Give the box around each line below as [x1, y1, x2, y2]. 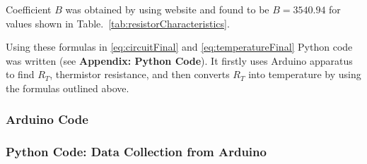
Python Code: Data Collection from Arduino [6, 143, 267, 160]
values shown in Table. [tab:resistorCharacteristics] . [6, 15, 230, 30]
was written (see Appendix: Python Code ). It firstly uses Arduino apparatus [6, 53, 353, 68]
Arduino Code [6, 111, 88, 128]
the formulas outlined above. [6, 80, 129, 95]
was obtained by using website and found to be [65, 2, 269, 16]
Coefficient [6, 2, 52, 16]
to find [6, 67, 35, 82]
